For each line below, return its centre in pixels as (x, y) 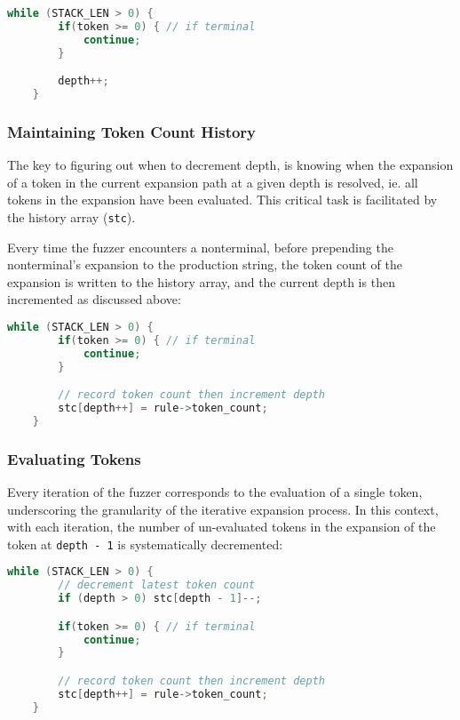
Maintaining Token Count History (132, 131)
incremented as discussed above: (94, 299)
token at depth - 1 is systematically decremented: (145, 544)
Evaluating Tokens (74, 458)
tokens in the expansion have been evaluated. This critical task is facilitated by (222, 200)
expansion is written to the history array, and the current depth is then (201, 281)
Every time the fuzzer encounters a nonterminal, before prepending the (200, 247)
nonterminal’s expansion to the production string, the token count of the (205, 264)
